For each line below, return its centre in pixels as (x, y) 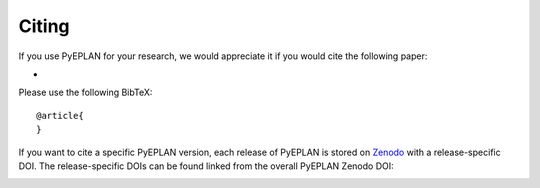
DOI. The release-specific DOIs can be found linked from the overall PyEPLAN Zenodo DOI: (206, 166)
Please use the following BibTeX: (85, 92)
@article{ (60, 115)
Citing (44, 26)
